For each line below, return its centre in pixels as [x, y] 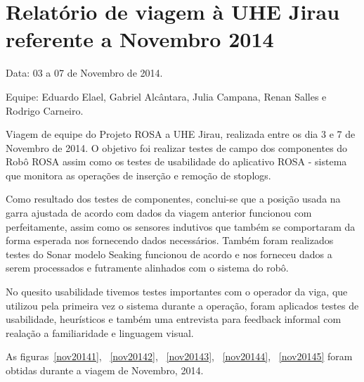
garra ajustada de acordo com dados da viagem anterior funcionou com [159, 213]
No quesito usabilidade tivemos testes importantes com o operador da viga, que [177, 292]
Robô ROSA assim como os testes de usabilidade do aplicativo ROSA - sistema [176, 161]
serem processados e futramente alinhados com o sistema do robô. [147, 268]
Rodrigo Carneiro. [45, 110]
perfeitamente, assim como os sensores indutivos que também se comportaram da [181, 226]
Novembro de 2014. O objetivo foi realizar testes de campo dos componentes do [177, 147]
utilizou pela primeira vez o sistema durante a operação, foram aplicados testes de [182, 305]
